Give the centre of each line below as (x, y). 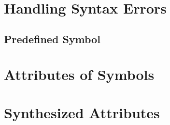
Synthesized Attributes (82, 112)
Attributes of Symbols (79, 74)
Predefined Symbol (52, 39)
